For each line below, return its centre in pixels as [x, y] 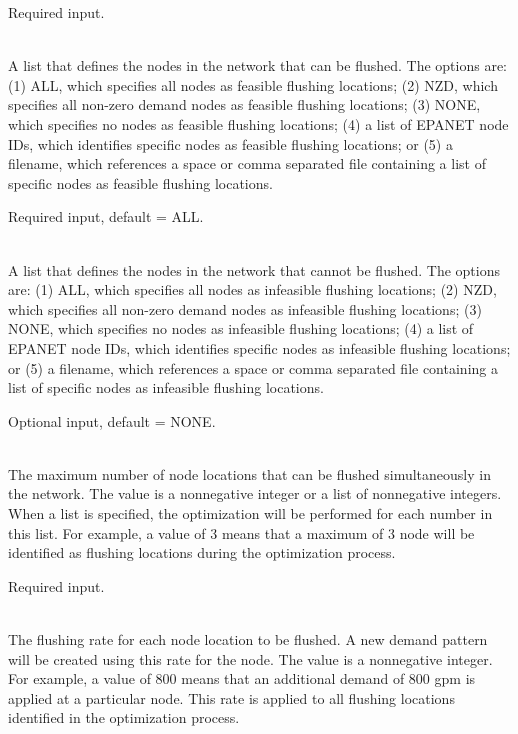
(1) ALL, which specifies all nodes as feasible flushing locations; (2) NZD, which [253, 84]
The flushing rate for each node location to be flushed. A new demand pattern [248, 639]
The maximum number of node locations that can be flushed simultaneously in [249, 473]
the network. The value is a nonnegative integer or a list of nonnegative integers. [255, 493]
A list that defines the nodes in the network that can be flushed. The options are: [258, 65]
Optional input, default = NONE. [112, 420]
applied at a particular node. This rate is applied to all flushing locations [231, 697]
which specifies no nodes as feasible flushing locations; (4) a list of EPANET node [258, 123]
